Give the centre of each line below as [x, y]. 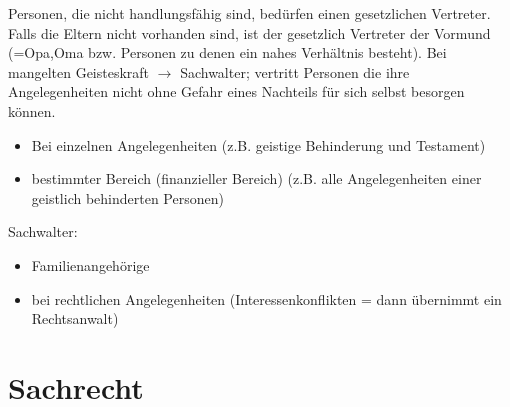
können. [32, 110]
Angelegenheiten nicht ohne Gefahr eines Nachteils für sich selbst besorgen [236, 91]
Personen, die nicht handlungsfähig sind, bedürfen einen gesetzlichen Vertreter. [249, 13]
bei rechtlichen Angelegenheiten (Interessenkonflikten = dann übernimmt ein [266, 298]
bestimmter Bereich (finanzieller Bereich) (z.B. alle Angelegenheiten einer [256, 178]
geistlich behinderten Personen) [127, 197]
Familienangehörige [90, 264]
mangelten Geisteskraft [79, 71]
